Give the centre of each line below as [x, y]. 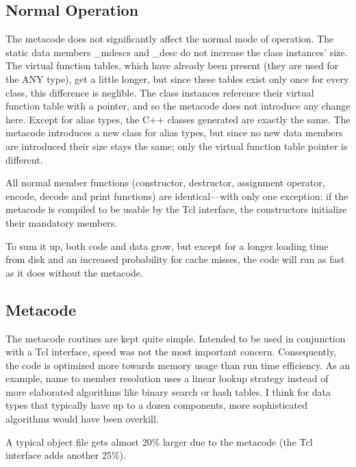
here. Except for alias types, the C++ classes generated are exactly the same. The [178, 119]
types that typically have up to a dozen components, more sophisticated [156, 405]
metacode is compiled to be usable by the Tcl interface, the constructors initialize [176, 209]
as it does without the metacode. [74, 272]
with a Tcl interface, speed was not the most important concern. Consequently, [171, 352]
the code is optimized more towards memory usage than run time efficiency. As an [178, 365]
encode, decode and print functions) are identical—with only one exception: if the [177, 195]
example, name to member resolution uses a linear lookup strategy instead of [167, 378]
